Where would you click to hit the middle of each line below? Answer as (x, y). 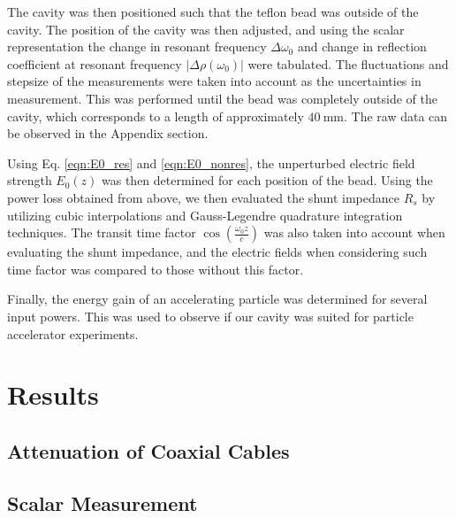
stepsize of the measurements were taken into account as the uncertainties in (214, 81)
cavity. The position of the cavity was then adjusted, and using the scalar (206, 29)
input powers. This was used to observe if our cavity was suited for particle (210, 316)
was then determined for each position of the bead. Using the (267, 180)
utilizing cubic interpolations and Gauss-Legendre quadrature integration (205, 215)
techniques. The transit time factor (102, 232)
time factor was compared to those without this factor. (156, 269)
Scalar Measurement (103, 503)
